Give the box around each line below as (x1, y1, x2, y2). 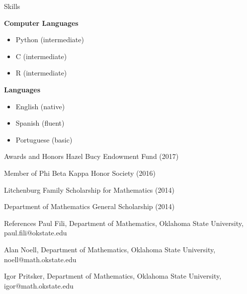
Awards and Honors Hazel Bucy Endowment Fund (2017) (4, 151, 179, 161)
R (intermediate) (15, 68, 67, 78)
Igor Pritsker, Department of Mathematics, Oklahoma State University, (4, 271, 222, 281)
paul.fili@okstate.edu (4, 227, 67, 238)
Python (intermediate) (15, 34, 84, 45)
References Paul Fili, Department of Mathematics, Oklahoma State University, (4, 218, 244, 228)
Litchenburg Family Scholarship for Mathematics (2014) (4, 184, 174, 195)
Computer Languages (4, 17, 79, 28)
